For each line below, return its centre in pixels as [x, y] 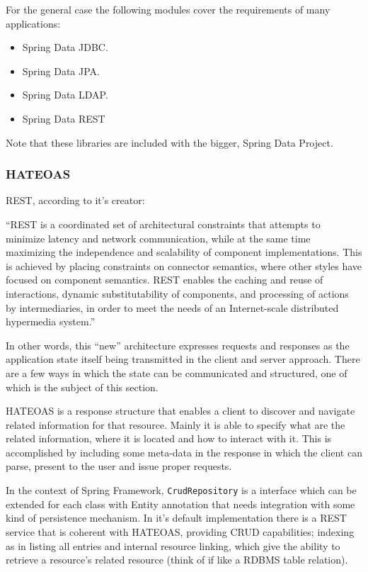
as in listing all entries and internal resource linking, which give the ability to [173, 545]
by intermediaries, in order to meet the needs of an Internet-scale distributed [172, 307]
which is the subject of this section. [82, 387]
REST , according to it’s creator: [75, 200]
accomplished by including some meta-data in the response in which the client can [184, 452]
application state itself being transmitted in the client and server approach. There [183, 359]
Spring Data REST [64, 118]
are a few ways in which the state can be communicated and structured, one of [177, 372]
